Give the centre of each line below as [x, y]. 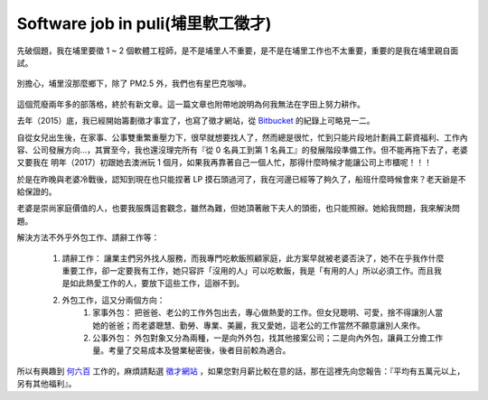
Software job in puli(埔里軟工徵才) [144, 23]
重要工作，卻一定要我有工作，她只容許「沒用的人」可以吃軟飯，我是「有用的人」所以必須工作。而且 [248, 271]
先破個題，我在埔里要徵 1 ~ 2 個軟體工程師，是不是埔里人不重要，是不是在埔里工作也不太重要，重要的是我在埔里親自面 [238, 51]
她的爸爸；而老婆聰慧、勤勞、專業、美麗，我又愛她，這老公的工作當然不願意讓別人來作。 [258, 325]
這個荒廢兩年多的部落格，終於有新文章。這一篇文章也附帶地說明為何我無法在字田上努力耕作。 [191, 104]
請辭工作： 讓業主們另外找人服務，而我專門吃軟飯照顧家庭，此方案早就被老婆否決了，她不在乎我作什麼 [253, 258]
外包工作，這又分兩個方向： [113, 300]
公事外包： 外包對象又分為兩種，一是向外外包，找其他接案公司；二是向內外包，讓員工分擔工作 [267, 338]
